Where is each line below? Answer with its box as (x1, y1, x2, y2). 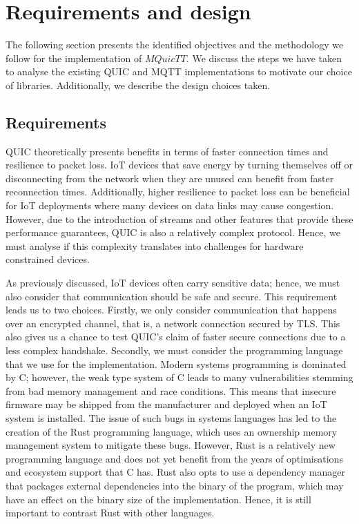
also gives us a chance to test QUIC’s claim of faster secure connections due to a (6, 329, 346, 344)
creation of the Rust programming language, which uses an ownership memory (6, 424, 338, 438)
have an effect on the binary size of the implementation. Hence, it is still (6, 492, 311, 506)
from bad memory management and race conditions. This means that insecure (6, 383, 336, 398)
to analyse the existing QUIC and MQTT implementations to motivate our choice (6, 64, 352, 79)
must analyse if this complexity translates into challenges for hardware (6, 238, 304, 253)
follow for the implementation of (6, 50, 142, 65)
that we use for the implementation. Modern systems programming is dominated (6, 356, 347, 371)
